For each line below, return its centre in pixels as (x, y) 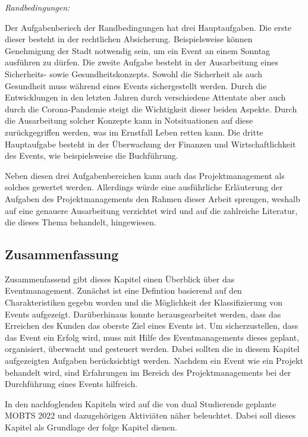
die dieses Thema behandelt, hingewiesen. (81, 222)
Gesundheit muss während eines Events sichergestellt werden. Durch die (136, 85)
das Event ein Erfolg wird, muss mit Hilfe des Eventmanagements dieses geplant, (152, 337)
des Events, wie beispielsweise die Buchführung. (92, 155)
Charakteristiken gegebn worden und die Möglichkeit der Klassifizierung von (144, 302)
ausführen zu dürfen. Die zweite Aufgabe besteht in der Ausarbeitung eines (142, 62)
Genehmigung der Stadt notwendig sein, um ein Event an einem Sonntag (138, 50)
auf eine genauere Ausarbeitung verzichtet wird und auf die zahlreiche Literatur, (151, 210)
